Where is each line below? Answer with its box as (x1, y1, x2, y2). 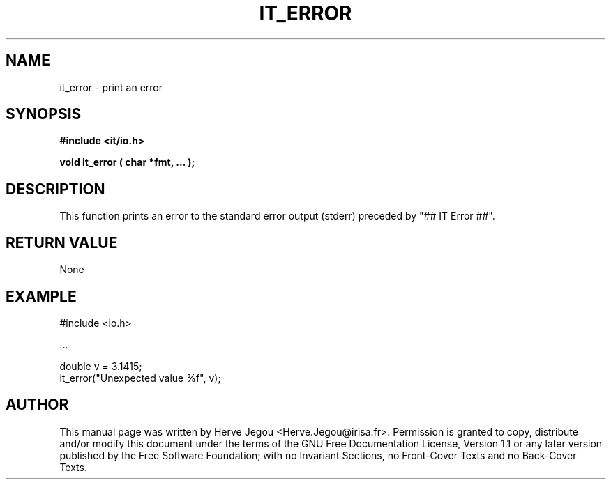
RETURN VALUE (6, 233, 118, 252)
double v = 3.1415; (59, 360, 142, 372)
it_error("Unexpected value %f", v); (59, 371, 221, 384)
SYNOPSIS (6, 105, 82, 123)
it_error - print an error (59, 81, 163, 93)
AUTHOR (6, 396, 69, 414)
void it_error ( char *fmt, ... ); (59, 156, 195, 169)
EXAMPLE (6, 287, 77, 305)
